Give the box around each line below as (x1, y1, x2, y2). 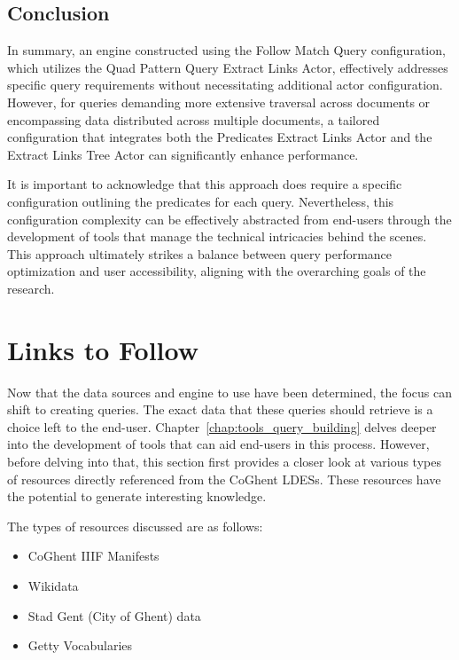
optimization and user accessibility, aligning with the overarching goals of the (7, 262, 426, 280)
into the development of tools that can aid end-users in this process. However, (7, 435, 430, 453)
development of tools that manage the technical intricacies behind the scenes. (7, 227, 427, 246)
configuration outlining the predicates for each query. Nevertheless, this (7, 192, 394, 210)
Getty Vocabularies (27, 636, 133, 655)
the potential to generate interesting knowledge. (7, 487, 267, 506)
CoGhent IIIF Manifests (27, 546, 159, 565)
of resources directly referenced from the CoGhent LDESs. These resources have (7, 469, 441, 488)
